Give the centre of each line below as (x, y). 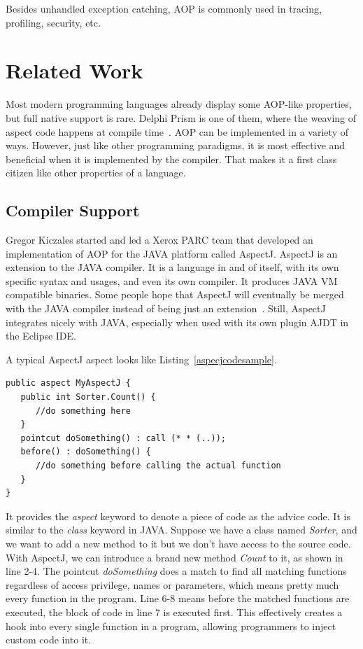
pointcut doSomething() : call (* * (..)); (123, 438)
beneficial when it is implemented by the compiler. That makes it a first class (171, 159)
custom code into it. (49, 640)
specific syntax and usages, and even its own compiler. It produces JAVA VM (172, 280)
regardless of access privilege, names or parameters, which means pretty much (172, 584)
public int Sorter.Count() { (88, 397)
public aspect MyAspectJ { (68, 383)
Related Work (74, 70)
